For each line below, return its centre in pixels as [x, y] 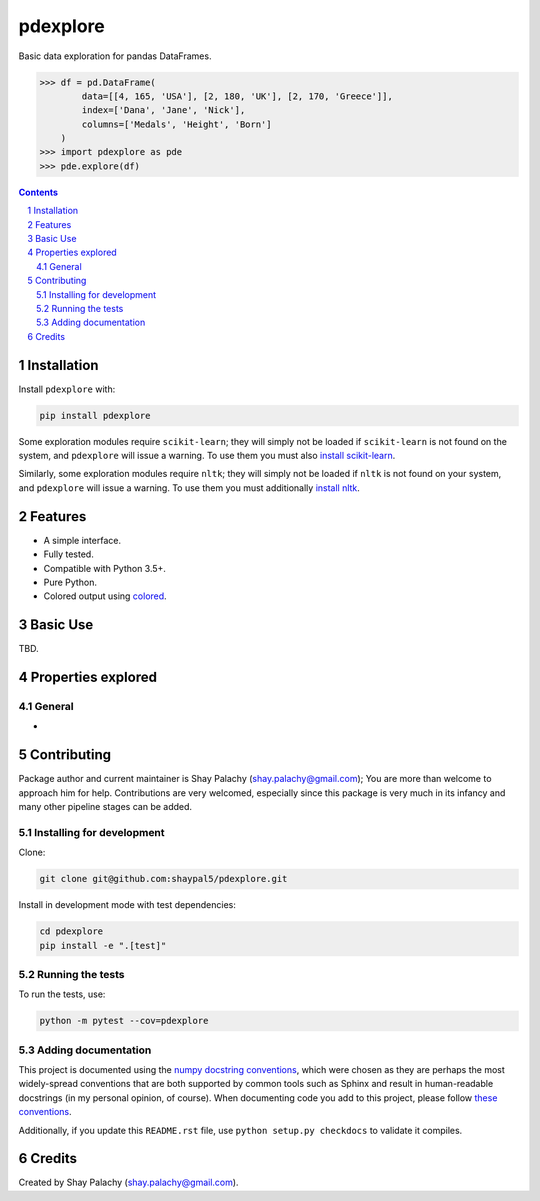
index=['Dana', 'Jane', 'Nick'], [163, 110]
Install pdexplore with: [67, 389]
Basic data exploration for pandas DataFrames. [115, 56]
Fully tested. [68, 554]
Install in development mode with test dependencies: [127, 905]
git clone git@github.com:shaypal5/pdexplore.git [163, 879]
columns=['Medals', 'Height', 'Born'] [176, 124]
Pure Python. [70, 582]
